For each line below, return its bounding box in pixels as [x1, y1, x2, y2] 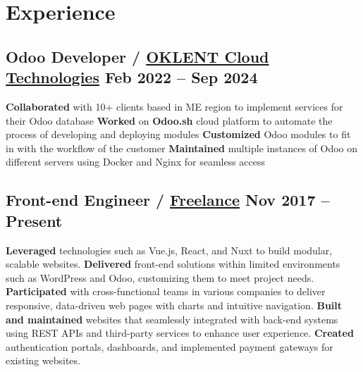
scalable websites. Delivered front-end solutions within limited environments [6, 256, 340, 271]
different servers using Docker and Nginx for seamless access [6, 154, 266, 169]
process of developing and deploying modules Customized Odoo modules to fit [6, 127, 351, 142]
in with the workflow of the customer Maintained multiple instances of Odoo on [6, 140, 358, 155]
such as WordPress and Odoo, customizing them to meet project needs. [6, 270, 314, 285]
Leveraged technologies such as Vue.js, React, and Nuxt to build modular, [6, 242, 333, 257]
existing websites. [6, 353, 80, 368]
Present [6, 209, 63, 231]
